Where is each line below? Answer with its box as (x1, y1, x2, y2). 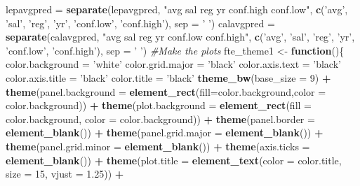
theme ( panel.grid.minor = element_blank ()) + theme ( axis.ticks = (6, 138, 310, 153)
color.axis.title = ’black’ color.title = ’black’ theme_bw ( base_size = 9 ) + (6, 70, 331, 85)
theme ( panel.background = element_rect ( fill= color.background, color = (6, 84, 326, 99)
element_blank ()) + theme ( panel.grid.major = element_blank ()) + (6, 125, 324, 140)
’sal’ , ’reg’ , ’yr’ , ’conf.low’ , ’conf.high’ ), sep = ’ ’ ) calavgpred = (6, 15, 275, 30)
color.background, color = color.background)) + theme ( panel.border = (6, 111, 315, 126)
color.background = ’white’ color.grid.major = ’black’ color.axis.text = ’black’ (6, 57, 341, 71)
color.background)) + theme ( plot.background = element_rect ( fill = (6, 98, 312, 113)
